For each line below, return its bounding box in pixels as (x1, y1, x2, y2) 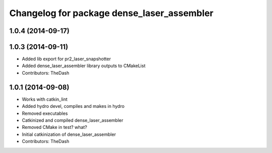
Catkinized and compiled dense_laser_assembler (22, 117, 123, 123)
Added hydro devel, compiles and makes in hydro (22, 103, 125, 109)
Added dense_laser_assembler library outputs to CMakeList (22, 63, 146, 69)
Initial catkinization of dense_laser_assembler (22, 131, 116, 137)
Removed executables (22, 110, 68, 116)
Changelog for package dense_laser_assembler (9, 8, 214, 19)
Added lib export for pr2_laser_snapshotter (22, 56, 111, 62)
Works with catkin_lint (22, 96, 68, 102)
